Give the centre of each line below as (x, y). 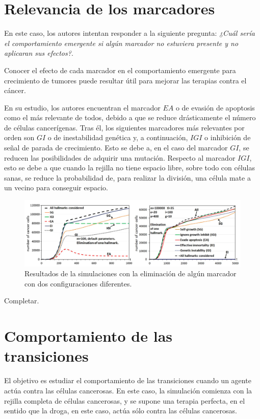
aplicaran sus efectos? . (39, 53)
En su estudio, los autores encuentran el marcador (82, 107)
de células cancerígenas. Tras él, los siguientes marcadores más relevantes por (124, 127)
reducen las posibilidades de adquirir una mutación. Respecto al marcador (120, 157)
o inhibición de (228, 137)
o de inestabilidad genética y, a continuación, (118, 137)
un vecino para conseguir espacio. (56, 188)
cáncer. (15, 90)
